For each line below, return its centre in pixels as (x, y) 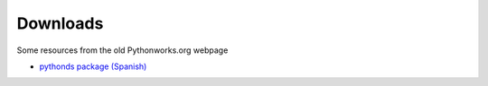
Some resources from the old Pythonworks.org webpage (122, 50)
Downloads (60, 23)
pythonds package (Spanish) (93, 66)
